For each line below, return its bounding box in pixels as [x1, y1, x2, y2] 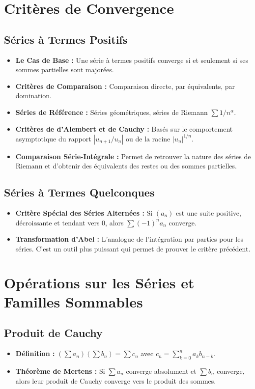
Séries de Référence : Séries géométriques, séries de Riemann [15, 107, 208, 117]
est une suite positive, [176, 208, 241, 218]
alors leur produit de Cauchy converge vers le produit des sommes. [15, 375, 216, 386]
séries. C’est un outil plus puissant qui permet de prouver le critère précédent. [15, 243, 251, 253]
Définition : [15, 348, 55, 359]
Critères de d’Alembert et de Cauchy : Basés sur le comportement [15, 123, 233, 134]
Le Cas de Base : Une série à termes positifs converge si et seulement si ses [15, 55, 248, 65]
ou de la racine [126, 133, 170, 143]
